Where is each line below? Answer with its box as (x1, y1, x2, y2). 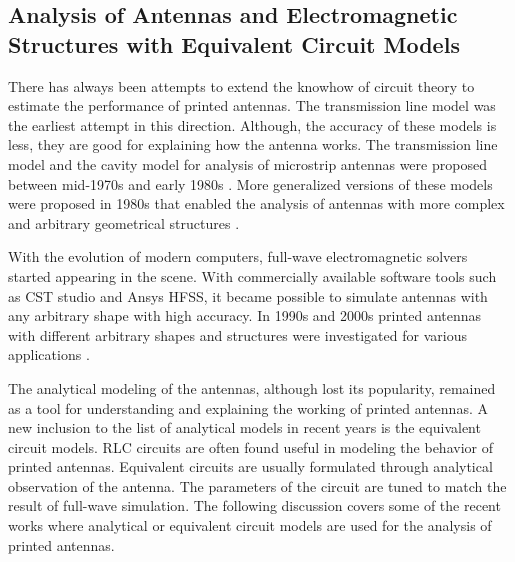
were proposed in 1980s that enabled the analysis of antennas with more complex (8, 193, 505, 214)
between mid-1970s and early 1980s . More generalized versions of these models (8, 173, 493, 194)
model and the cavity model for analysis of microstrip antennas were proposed (8, 153, 487, 174)
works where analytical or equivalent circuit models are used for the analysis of (8, 515, 492, 536)
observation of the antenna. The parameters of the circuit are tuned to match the (8, 475, 507, 496)
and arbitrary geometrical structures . (8, 212, 240, 233)
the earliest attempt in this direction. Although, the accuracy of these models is (8, 114, 497, 135)
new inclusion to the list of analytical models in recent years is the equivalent (8, 417, 481, 438)
